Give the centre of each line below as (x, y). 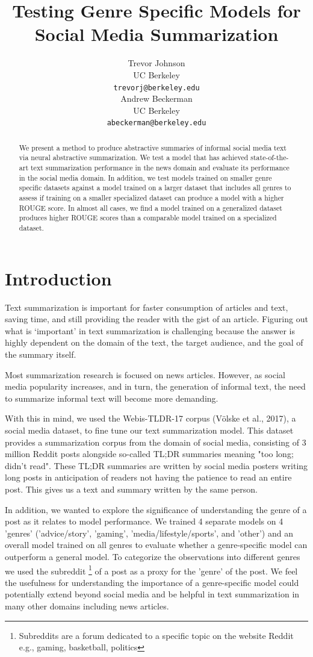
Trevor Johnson (156, 63)
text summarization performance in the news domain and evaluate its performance (160, 168)
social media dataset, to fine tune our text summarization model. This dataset (149, 430)
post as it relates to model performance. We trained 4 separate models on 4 (144, 521)
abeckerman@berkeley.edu (156, 123)
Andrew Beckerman (156, 98)
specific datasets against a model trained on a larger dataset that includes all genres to (155, 188)
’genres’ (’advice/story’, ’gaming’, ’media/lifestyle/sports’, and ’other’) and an (149, 533)
